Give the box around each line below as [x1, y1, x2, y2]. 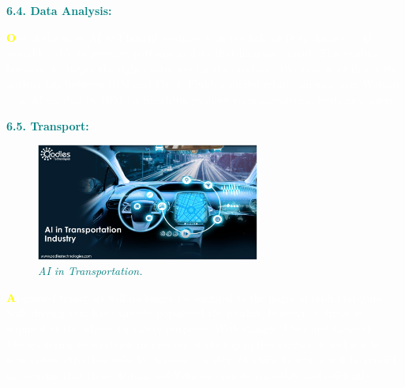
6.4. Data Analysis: [6, 2, 112, 18]
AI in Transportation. [38, 262, 143, 279]
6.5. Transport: [6, 117, 89, 134]
